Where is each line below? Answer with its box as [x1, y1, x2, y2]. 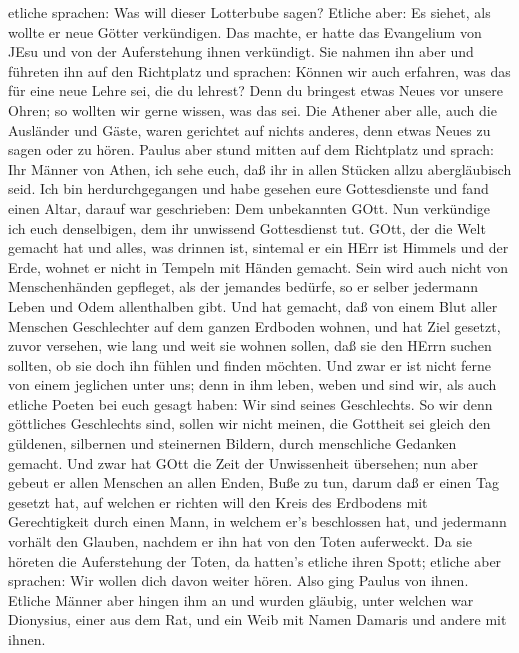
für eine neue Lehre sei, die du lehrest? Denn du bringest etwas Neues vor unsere [8, 80, 503, 101]
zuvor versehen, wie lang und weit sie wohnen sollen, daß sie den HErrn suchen [8, 335, 492, 356]
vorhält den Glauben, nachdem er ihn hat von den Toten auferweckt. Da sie [8, 531, 473, 552]
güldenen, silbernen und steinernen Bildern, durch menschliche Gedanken [8, 433, 457, 454]
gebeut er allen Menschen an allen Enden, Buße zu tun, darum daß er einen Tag [8, 472, 499, 493]
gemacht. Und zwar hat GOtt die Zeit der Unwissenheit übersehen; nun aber [8, 452, 478, 473]
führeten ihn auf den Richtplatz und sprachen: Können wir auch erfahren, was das [8, 60, 511, 81]
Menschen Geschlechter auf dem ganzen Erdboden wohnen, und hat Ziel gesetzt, [8, 315, 501, 336]
